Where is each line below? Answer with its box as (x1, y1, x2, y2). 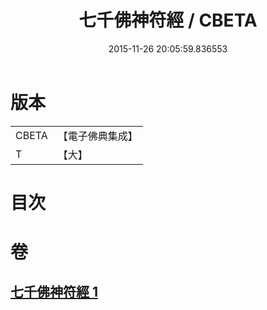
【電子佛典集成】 (57, 129, 138, 143)
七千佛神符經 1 (10, 284, 99, 301)
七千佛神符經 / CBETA (78, 9, 258, 32)
